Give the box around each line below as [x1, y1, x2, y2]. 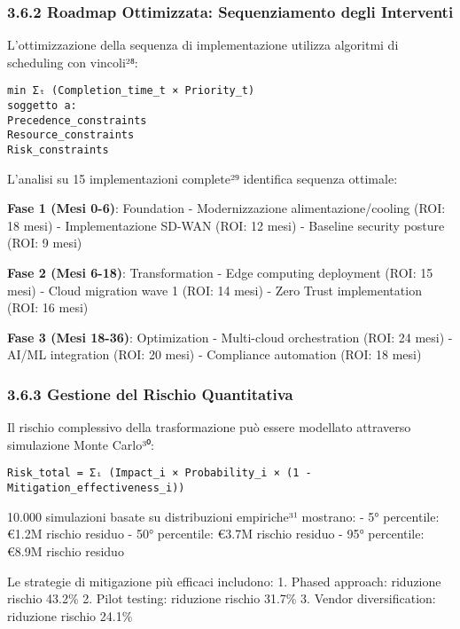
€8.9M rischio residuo [7, 541, 124, 560]
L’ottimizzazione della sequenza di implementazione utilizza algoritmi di [7, 35, 399, 54]
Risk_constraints [7, 144, 109, 157]
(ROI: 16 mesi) [7, 298, 89, 317]
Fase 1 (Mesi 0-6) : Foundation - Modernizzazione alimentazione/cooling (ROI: [7, 199, 446, 217]
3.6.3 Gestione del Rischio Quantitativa [7, 382, 293, 405]
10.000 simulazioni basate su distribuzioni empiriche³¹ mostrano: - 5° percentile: [7, 507, 440, 525]
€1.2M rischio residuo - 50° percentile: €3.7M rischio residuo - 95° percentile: [7, 524, 425, 543]
